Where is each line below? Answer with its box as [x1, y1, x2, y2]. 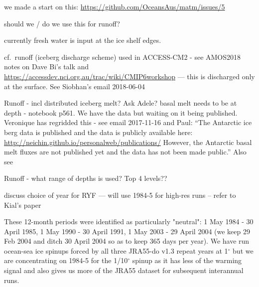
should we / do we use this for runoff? [4, 18, 120, 28]
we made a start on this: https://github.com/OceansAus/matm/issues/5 [4, 1, 225, 11]
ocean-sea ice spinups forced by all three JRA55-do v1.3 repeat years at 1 [4, 245, 228, 256]
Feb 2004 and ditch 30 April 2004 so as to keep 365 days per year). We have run [4, 236, 250, 246]
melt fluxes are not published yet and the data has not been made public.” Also [4, 146, 247, 157]
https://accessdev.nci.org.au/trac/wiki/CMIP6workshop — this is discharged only [4, 71, 255, 81]
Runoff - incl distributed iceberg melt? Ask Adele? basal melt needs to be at [4, 98, 237, 108]
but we [233, 245, 254, 256]
